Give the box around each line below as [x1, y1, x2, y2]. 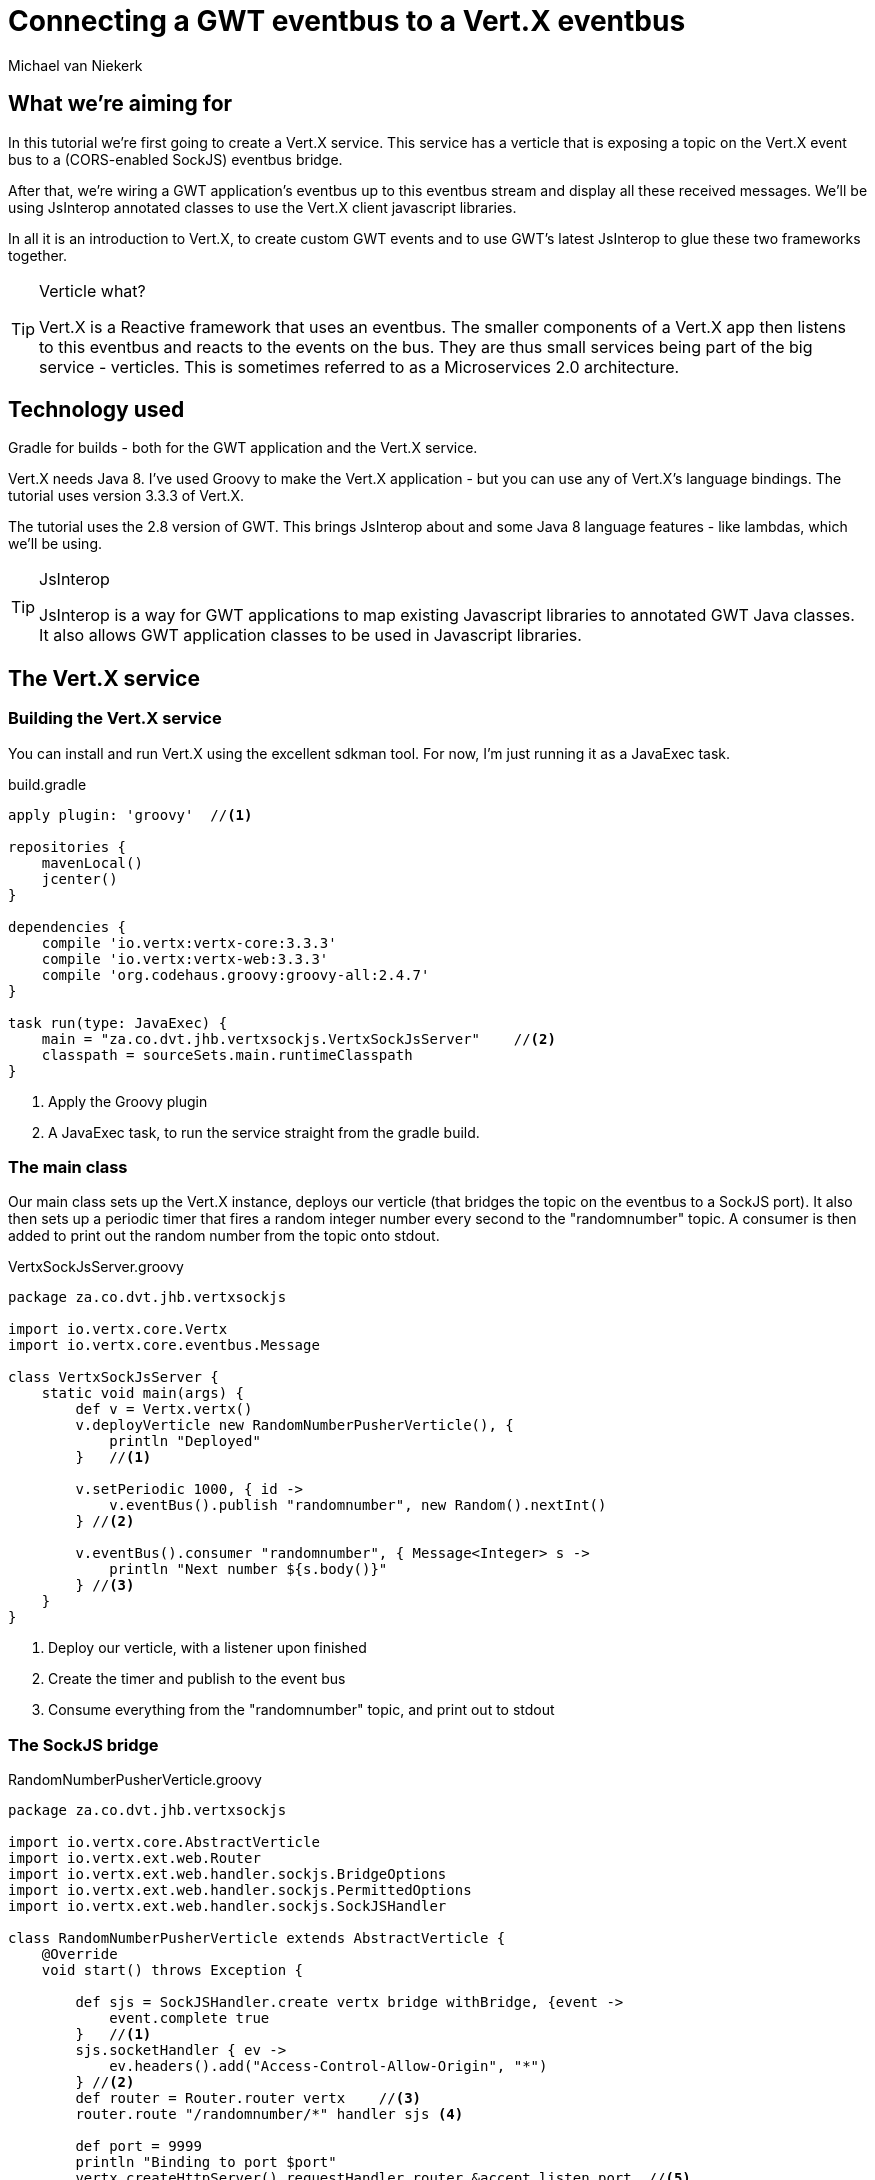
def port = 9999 [75, 2138, 202, 2155]
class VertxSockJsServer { [8, 1369, 219, 1386]
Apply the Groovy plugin [48, 1092, 208, 1110]
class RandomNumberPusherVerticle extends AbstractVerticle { [8, 1930, 506, 1947]
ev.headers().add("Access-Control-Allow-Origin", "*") [109, 2058, 548, 2075]
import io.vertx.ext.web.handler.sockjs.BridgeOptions [8, 1866, 447, 1883]
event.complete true [109, 2010, 270, 2027]
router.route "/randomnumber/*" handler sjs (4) [75, 2106, 464, 2123]
